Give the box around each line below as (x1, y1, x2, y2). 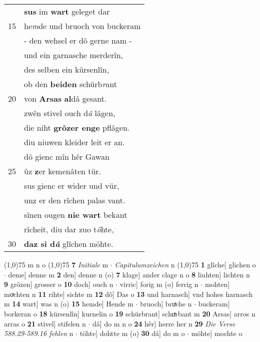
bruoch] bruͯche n (140, 298, 192, 309)
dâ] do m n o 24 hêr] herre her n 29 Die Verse (92, 318, 235, 328)
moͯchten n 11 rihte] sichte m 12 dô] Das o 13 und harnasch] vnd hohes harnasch (4, 288, 253, 299)
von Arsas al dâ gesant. (24, 93, 107, 104)
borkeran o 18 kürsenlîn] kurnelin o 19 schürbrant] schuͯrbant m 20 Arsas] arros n (4, 308, 255, 318)
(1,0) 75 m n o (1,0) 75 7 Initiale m (4, 259, 108, 269)
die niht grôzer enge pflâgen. (24, 122, 130, 133)
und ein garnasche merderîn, (24, 49, 123, 61)
